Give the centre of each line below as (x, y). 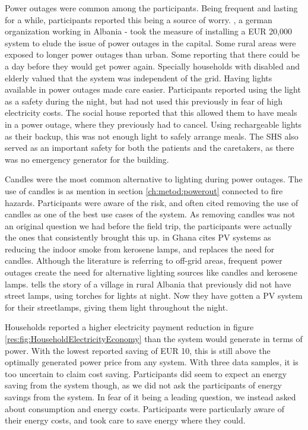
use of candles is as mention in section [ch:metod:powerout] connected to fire (144, 190)
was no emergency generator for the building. (87, 159)
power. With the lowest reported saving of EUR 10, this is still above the (138, 350)
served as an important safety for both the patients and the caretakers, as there (150, 148)
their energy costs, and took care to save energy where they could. (125, 420)
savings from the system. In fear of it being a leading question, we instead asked (150, 397)
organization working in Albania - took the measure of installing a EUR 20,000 (149, 31)
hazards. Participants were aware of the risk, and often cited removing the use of (152, 202)
